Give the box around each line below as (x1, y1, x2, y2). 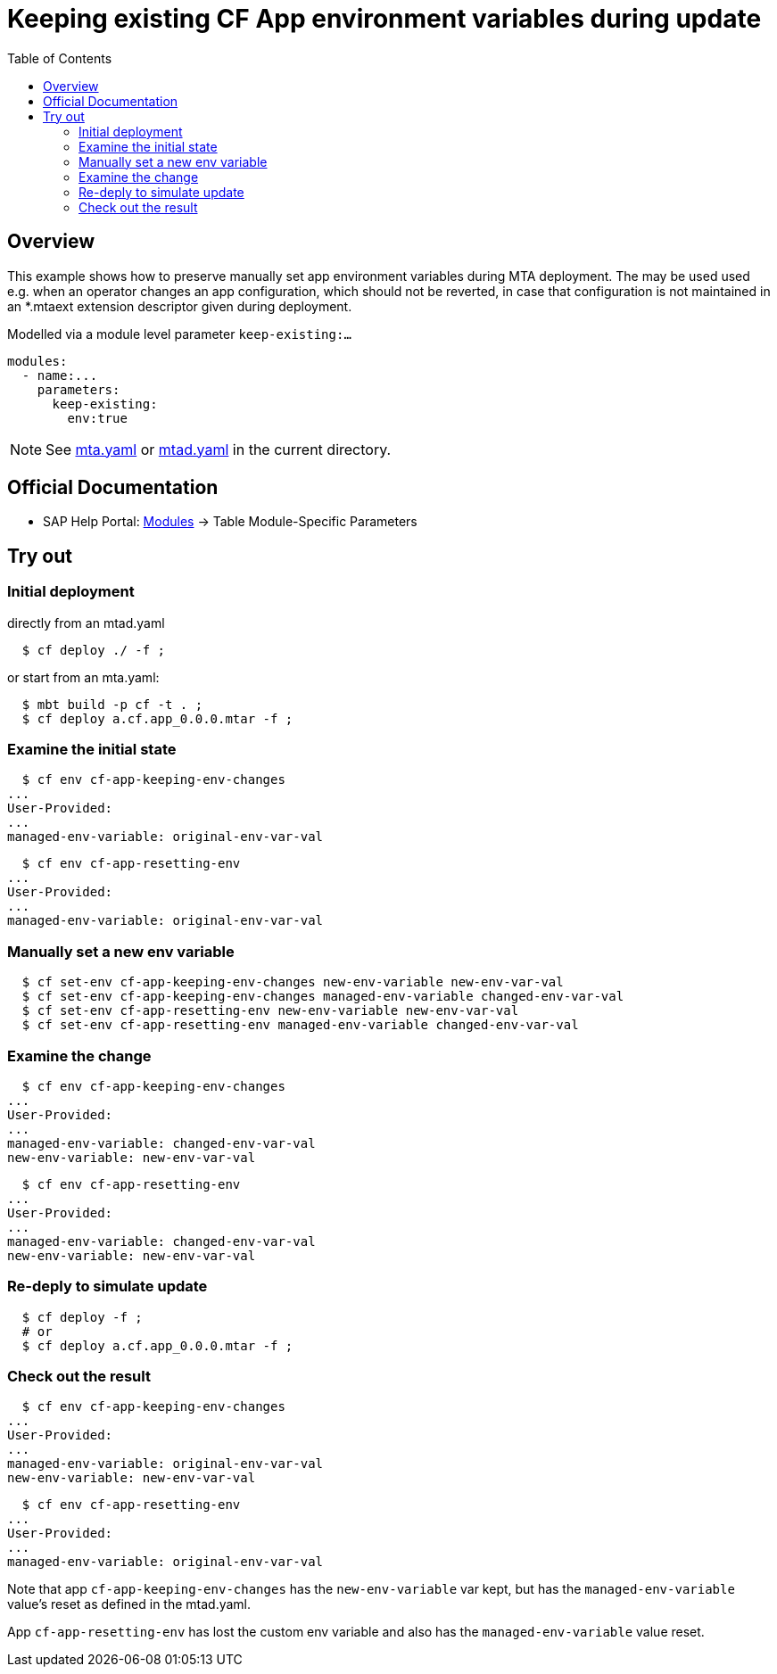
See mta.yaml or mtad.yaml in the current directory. (45, 440, 392, 458)
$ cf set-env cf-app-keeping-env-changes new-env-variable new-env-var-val (21, 975, 564, 990)
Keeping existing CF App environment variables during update (7, 4, 762, 34)
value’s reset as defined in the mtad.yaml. (7, 1596, 252, 1612)
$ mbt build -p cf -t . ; (21, 697, 203, 712)
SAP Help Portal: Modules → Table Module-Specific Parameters (43, 514, 417, 530)
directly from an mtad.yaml (7, 614, 165, 631)
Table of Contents (7, 50, 112, 66)
